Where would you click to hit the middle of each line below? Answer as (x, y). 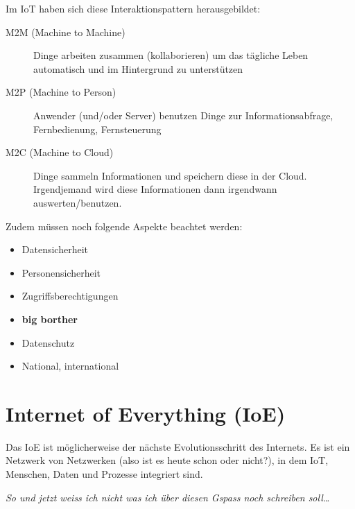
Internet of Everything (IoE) (146, 413)
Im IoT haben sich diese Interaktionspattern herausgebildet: (133, 8)
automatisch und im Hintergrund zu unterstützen (138, 68)
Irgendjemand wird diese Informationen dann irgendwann (155, 189)
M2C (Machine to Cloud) (60, 152)
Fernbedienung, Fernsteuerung (97, 129)
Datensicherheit (55, 249)
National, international (70, 366)
